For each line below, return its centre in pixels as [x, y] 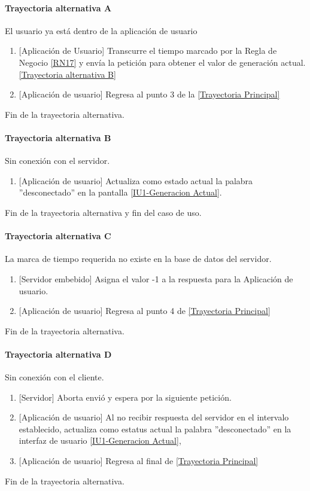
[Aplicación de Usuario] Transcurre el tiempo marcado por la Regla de [148, 51]
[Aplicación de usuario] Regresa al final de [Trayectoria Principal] [139, 461]
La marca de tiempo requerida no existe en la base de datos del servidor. [138, 259]
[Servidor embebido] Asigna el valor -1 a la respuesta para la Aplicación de [156, 278]
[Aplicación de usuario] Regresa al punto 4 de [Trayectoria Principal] [145, 311]
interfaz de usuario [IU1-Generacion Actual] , [100, 440]
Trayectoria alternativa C [58, 236]
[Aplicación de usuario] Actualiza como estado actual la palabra [136, 180]
